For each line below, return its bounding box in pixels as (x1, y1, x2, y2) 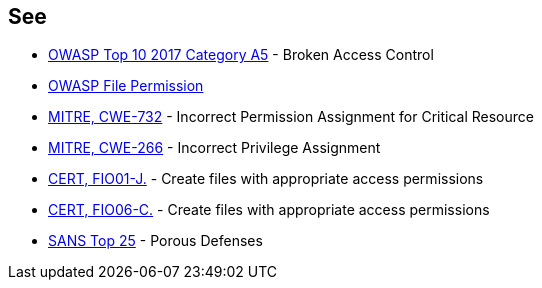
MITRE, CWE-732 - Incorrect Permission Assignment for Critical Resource (48, 108, 534, 126)
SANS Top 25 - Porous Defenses (48, 232, 263, 250)
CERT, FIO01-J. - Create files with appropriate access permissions (48, 170, 484, 188)
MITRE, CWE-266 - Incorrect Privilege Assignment (48, 139, 381, 157)
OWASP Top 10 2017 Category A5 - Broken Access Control (48, 46, 434, 64)
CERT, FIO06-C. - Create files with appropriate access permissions (48, 201, 490, 219)
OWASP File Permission (48, 77, 204, 95)
